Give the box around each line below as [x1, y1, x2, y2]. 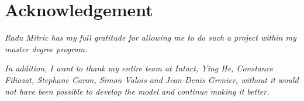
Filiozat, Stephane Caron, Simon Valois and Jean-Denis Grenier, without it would [5, 73, 299, 85]
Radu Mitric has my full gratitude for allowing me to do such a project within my [5, 31, 296, 44]
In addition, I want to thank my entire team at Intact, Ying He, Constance [5, 62, 274, 74]
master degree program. [5, 42, 88, 55]
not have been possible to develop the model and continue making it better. [5, 85, 270, 97]
